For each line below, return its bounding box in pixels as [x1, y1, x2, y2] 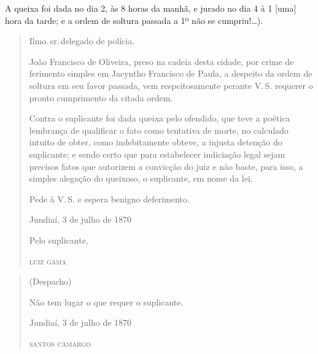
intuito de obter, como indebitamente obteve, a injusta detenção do [29, 136, 282, 148]
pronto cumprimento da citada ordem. [29, 91, 173, 104]
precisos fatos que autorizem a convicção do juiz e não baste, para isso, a [29, 160, 303, 172]
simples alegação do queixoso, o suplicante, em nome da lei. [29, 172, 253, 185]
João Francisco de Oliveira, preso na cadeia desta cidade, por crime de [29, 55, 294, 67]
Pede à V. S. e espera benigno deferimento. [29, 192, 190, 205]
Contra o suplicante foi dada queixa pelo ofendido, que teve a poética [29, 112, 290, 125]
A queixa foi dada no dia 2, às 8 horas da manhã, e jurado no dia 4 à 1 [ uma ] [5, 2, 297, 14]
